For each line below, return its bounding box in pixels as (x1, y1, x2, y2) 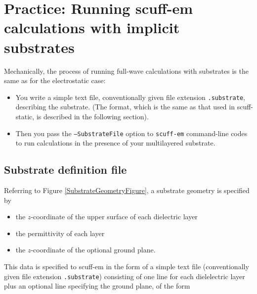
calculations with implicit (4, 17, 180, 38)
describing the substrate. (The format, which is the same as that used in (15, 101, 235, 112)
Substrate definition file (4, 162, 127, 177)
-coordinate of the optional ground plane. (31, 245, 156, 255)
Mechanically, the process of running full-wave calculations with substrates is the (4, 65, 249, 76)
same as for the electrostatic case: (4, 75, 106, 86)
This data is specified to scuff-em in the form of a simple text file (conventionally (4, 261, 249, 271)
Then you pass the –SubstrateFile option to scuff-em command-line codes (15, 128, 248, 138)
